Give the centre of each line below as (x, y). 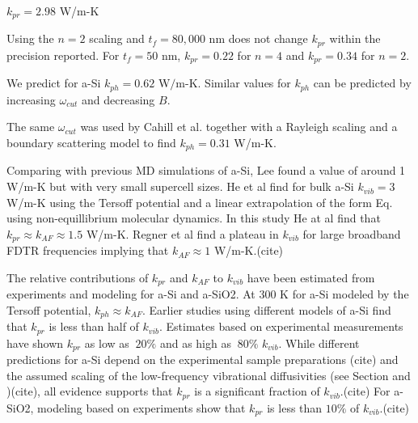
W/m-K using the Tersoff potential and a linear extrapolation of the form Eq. (200, 202)
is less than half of (94, 326)
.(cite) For (365, 391)
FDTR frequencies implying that (88, 250)
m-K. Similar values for (233, 83)
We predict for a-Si (54, 83)
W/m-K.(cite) (249, 250)
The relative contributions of (78, 277)
